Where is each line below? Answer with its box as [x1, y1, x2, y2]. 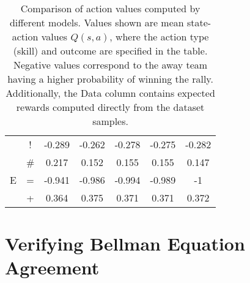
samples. [92, 114, 128, 128]
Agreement [5, 255, 100, 280]
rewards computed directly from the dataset [16, 100, 205, 114]
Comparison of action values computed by [20, 1, 200, 15]
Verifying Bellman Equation [5, 231, 245, 256]
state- [187, 15, 211, 29]
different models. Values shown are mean [9, 15, 184, 29]
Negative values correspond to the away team [13, 58, 208, 72]
